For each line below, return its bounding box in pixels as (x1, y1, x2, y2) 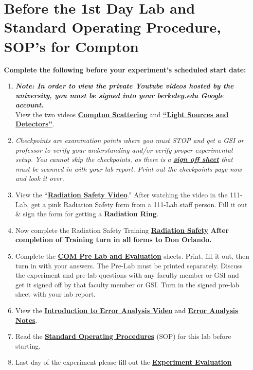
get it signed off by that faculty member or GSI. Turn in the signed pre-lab (15, 279, 239, 289)
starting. (15, 340, 41, 351)
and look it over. (15, 173, 64, 183)
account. (15, 100, 44, 110)
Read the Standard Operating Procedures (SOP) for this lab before (15, 331, 231, 341)
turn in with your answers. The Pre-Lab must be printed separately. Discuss (15, 260, 243, 270)
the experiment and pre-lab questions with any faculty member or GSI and (15, 270, 239, 280)
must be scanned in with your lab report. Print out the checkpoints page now (15, 163, 242, 174)
